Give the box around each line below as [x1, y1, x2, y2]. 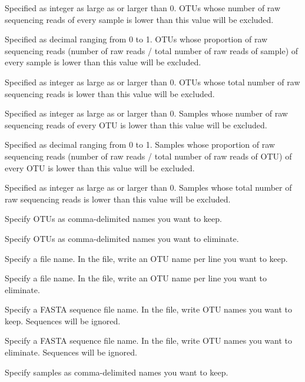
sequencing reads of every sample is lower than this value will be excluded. [5, 13, 274, 25]
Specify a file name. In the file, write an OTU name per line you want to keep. [5, 252, 288, 264]
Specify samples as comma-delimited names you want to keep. [5, 366, 228, 378]
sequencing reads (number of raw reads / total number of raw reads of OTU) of [5, 150, 292, 162]
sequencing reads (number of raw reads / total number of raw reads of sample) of [5, 44, 299, 57]
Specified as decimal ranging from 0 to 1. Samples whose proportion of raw [5, 138, 275, 151]
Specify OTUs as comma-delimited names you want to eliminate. [5, 232, 239, 244]
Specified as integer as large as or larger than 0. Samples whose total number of [5, 181, 292, 194]
